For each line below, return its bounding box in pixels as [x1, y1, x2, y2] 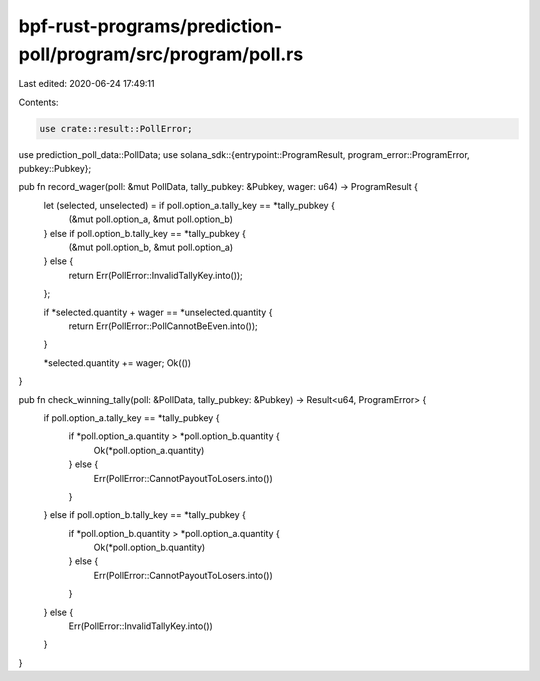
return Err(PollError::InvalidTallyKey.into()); [68, 269, 244, 281]
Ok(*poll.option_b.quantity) [93, 541, 206, 554]
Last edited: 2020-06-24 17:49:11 [18, 78, 155, 90]
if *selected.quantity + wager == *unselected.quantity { [43, 306, 273, 318]
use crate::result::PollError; [39, 123, 194, 134]
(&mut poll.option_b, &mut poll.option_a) [68, 241, 234, 254]
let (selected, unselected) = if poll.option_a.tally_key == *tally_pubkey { [43, 199, 335, 211]
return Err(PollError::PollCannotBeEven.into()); [68, 320, 259, 332]
